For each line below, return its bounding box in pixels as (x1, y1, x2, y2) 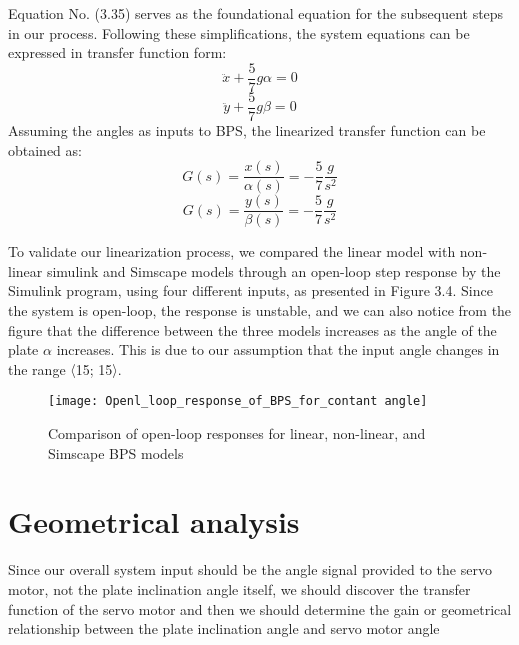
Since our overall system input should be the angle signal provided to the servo (8, 559, 492, 580)
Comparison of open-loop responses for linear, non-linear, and (48, 423, 426, 444)
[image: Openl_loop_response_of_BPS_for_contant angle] (48, 394, 428, 409)
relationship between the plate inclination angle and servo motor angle (8, 618, 440, 639)
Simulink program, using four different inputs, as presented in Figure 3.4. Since (8, 280, 493, 301)
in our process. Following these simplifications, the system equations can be (8, 22, 470, 43)
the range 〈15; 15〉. (8, 358, 122, 379)
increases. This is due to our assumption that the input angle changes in (56, 339, 500, 360)
